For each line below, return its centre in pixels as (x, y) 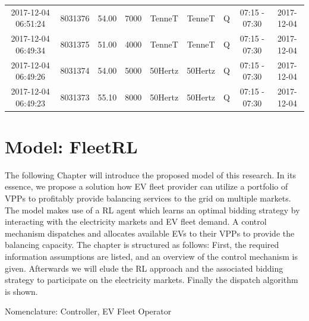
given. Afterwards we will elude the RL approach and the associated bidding (144, 268)
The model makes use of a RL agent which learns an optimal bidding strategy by (152, 210)
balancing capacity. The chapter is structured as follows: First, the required (142, 245)
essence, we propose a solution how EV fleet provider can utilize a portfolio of (146, 186)
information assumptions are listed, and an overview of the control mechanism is (151, 257)
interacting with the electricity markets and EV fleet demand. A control (136, 221)
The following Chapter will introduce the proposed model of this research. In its (151, 174)
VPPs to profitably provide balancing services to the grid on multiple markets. (148, 198)
